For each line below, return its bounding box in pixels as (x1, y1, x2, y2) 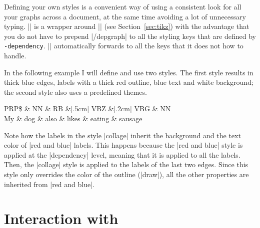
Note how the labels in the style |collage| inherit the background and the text (4, 130, 241, 140)
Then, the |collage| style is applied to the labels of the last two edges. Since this (4, 159, 248, 170)
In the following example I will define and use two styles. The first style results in (4, 67, 253, 77)
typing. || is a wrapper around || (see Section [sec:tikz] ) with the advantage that (4, 21, 249, 31)
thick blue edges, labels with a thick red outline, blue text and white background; (4, 77, 253, 87)
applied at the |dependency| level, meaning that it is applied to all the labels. (4, 149, 240, 160)
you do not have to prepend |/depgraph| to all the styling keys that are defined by (4, 30, 256, 41)
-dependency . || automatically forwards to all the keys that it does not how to (4, 40, 243, 51)
